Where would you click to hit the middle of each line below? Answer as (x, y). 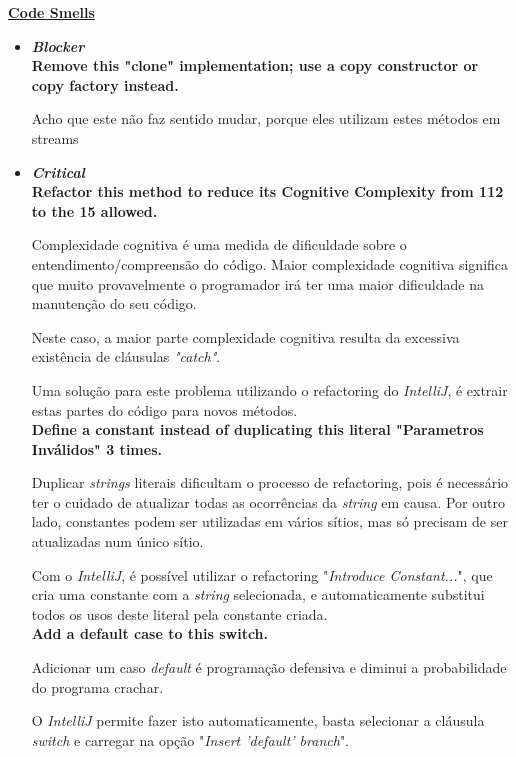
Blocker (58, 45)
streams (55, 137)
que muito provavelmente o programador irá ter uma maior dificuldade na (257, 283)
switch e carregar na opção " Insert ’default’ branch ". (190, 739)
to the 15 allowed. (94, 210)
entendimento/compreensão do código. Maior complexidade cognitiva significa (270, 263)
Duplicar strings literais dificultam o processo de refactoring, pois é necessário (270, 482)
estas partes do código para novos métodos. (164, 409)
